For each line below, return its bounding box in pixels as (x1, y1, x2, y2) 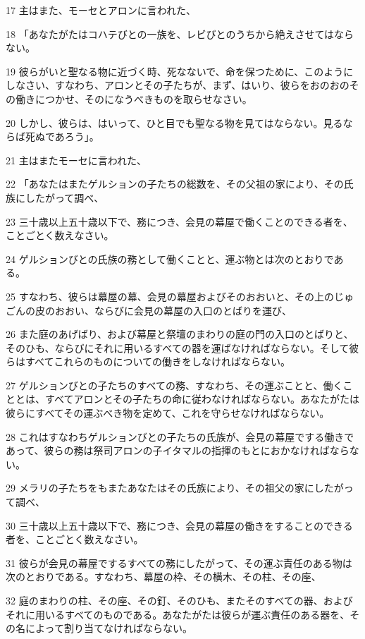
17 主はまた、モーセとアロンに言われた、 (6, 3, 196, 17)
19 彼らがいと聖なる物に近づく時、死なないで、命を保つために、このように (6, 63, 354, 78)
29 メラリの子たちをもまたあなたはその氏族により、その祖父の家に (6, 480, 314, 495)
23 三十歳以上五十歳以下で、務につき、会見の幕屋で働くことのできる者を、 (6, 214, 353, 229)
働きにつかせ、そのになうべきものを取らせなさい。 (15, 91, 252, 106)
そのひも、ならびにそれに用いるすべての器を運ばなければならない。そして (6, 340, 349, 355)
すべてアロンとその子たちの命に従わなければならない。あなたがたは (44, 391, 360, 406)
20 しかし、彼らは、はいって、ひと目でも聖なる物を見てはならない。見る (6, 115, 343, 130)
